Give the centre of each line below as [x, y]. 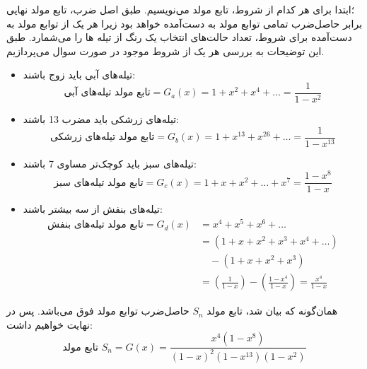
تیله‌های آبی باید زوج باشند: [79, 75]
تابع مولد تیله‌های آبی [107, 93]
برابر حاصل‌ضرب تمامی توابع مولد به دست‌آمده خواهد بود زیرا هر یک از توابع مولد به [185, 23]
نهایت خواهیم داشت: [49, 324]
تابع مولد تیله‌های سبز [99, 183]
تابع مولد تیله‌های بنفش [95, 225]
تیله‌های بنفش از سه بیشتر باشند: [93, 209]
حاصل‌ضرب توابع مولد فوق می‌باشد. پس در [98, 311]
